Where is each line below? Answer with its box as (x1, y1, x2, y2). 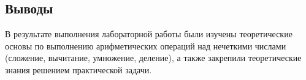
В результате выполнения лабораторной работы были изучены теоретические (5, 27, 293, 40)
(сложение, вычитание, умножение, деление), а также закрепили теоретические (5, 51, 302, 64)
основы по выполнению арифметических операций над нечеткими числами (5, 39, 286, 52)
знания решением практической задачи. (5, 63, 152, 76)
